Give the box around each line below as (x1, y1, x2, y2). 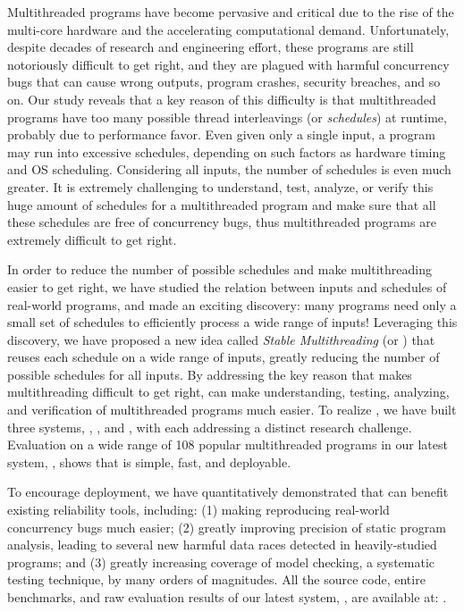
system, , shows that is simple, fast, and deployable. (7, 452, 291, 471)
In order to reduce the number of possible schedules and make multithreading (7, 260, 432, 279)
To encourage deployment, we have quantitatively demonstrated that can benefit (7, 482, 449, 501)
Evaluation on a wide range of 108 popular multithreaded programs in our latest (7, 435, 448, 454)
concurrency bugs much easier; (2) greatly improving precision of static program (7, 517, 447, 536)
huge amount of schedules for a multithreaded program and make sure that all (7, 195, 436, 214)
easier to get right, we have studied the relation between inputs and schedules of (7, 277, 447, 296)
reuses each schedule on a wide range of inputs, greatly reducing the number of (7, 348, 440, 366)
